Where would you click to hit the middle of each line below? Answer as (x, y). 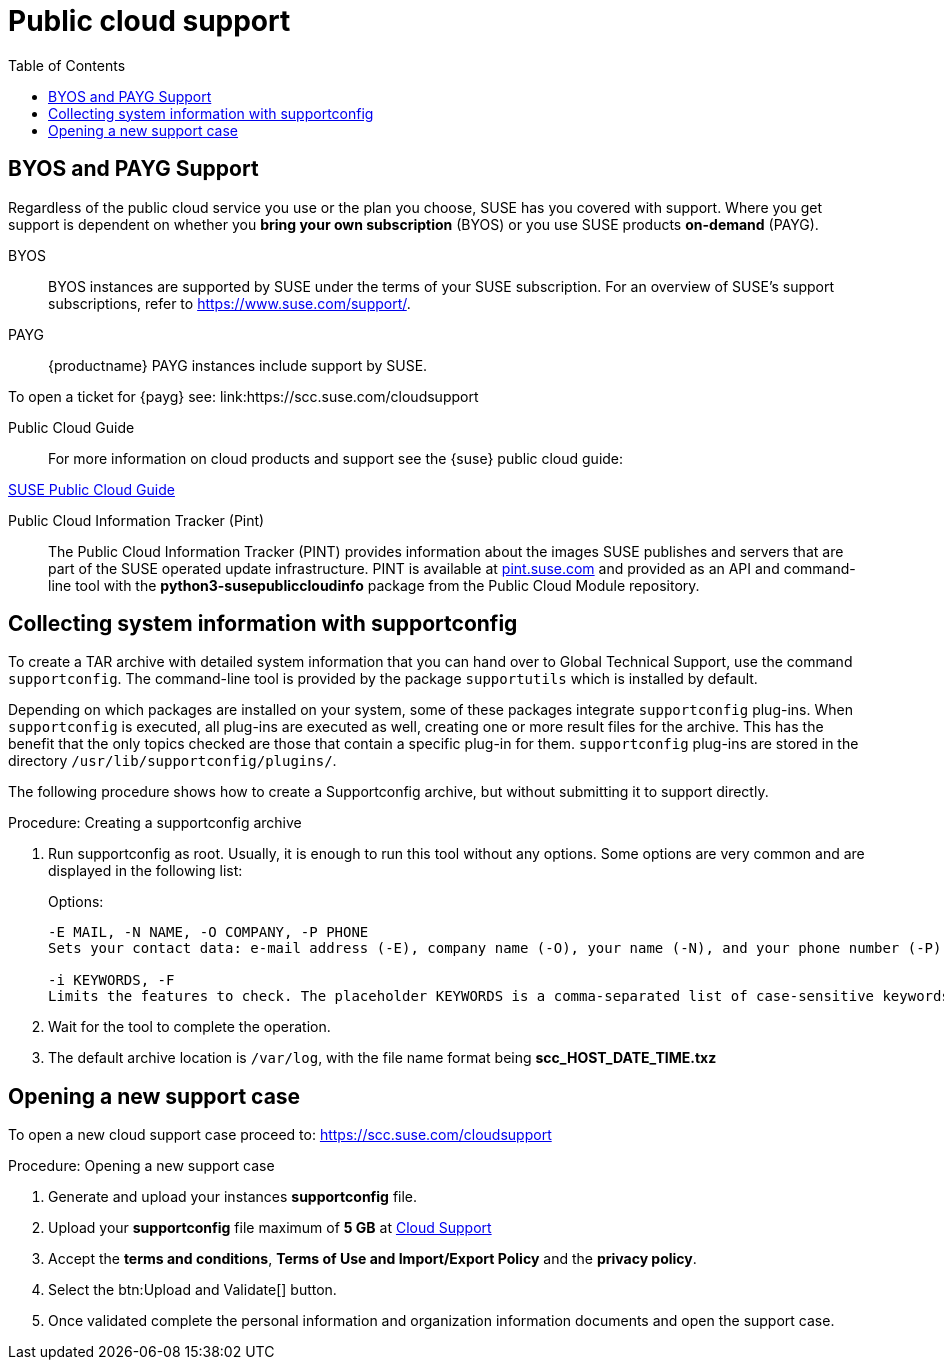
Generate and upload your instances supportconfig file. (233, 1197)
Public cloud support (149, 21)
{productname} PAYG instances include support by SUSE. (238, 365)
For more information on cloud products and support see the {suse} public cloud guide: (336, 458)
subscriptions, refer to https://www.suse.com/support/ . (229, 303)
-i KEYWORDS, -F (111, 980)
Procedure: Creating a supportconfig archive (155, 823)
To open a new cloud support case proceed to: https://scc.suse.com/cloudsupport (280, 1135)
